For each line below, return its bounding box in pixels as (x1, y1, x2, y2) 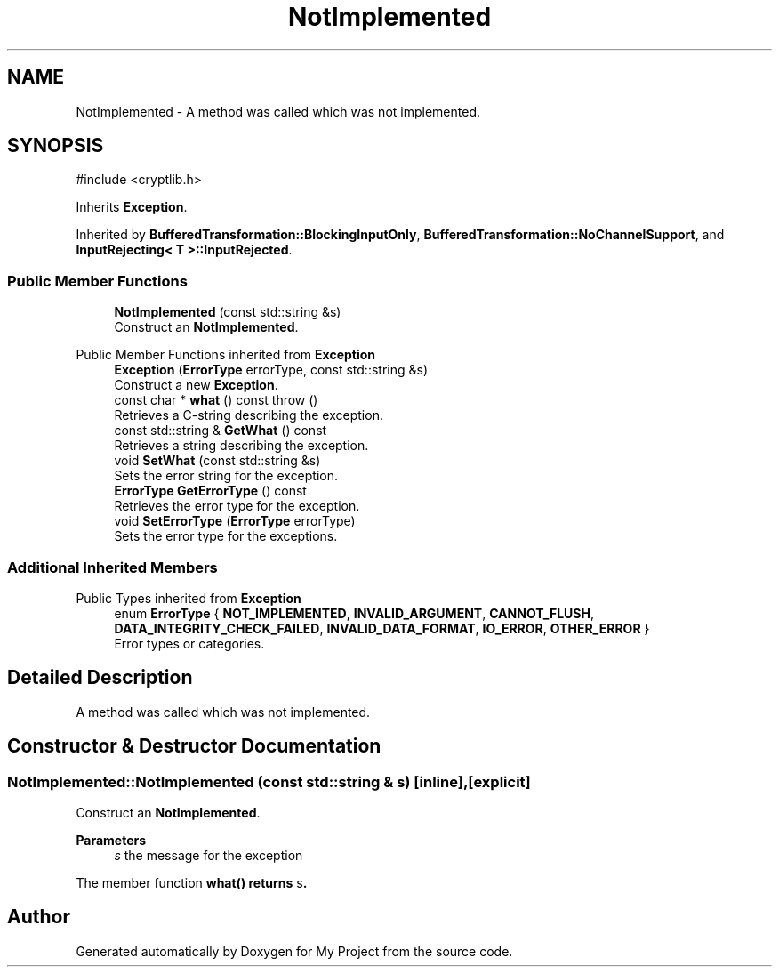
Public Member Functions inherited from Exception (76, 347, 376, 363)
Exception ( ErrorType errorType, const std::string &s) (114, 362, 429, 378)
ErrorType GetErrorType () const (114, 483, 307, 499)
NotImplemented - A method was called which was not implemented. (76, 103, 480, 119)
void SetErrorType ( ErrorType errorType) (114, 513, 356, 529)
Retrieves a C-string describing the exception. (114, 407, 383, 423)
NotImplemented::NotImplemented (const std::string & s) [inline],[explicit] (7, 772, 531, 791)
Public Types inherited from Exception (76, 590, 301, 606)
